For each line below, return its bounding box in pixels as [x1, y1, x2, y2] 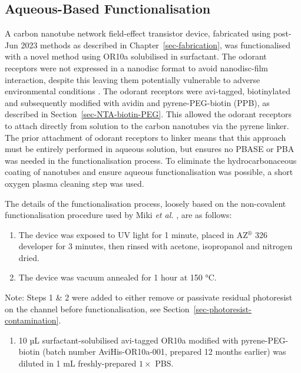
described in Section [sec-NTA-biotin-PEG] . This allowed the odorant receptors [5, 108, 292, 120]
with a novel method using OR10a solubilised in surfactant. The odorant [5, 50, 267, 62]
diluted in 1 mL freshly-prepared [18, 357, 137, 369]
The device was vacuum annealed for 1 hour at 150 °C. [18, 271, 217, 283]
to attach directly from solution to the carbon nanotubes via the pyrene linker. [5, 119, 289, 131]
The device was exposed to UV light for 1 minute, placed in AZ [18, 228, 248, 240]
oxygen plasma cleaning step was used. [5, 177, 144, 189]
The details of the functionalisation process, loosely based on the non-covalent [5, 197, 286, 209]
